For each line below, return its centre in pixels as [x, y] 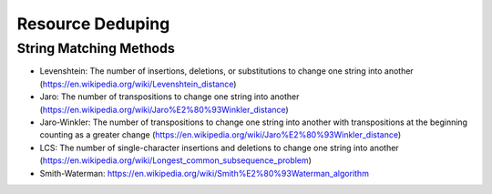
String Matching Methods [96, 48]
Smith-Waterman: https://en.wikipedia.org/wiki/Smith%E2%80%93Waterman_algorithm [204, 173]
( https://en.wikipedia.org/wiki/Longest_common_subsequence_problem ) [175, 160]
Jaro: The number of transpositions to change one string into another [169, 97]
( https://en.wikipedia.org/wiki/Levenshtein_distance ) [138, 84]
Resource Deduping [93, 24]
